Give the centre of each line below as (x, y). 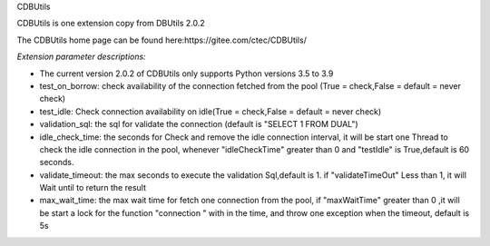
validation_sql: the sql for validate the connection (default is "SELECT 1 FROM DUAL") (199, 124)
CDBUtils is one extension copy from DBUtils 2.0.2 (111, 24)
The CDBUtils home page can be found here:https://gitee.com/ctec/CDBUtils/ (162, 40)
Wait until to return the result (93, 188)
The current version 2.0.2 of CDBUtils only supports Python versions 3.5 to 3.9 (186, 74)
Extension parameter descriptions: (81, 57)
